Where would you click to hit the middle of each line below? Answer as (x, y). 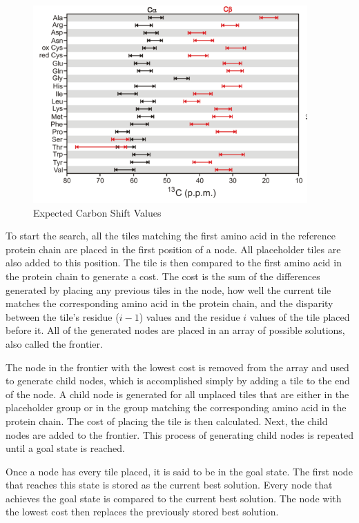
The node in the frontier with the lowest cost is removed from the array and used (177, 367)
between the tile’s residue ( (62, 316)
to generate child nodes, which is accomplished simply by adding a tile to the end (178, 381)
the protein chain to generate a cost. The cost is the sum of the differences (163, 276)
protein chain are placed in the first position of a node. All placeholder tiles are (173, 249)
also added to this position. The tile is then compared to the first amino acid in (174, 263)
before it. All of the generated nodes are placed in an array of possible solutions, (175, 330)
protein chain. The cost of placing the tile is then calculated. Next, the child (167, 421)
